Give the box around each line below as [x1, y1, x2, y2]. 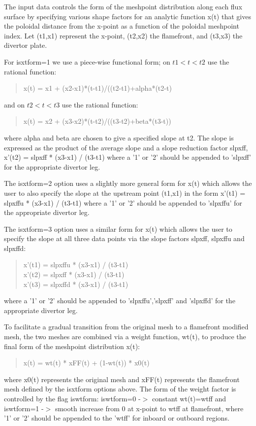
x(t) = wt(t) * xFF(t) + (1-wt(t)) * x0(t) [23, 357, 150, 368]
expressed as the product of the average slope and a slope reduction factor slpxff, [4, 142, 248, 152]
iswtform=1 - [4, 403, 44, 413]
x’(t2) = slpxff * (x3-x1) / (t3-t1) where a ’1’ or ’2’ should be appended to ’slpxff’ [4, 152, 251, 162]
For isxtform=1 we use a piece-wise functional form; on [4, 56, 170, 67]
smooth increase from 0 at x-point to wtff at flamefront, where [55, 403, 244, 413]
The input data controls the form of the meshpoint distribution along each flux [4, 1, 242, 11]
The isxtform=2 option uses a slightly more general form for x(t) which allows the [4, 178, 252, 188]
